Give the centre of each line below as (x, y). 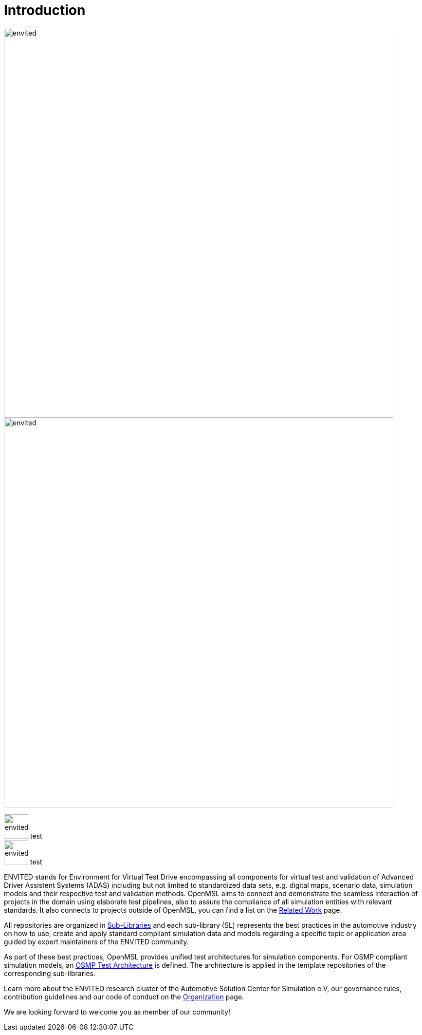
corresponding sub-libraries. (50, 973)
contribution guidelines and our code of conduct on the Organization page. (124, 997)
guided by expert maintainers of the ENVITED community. (96, 941)
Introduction (45, 10)
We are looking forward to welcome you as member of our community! (117, 1012)
